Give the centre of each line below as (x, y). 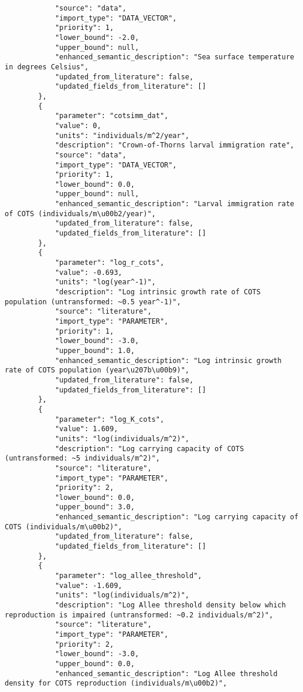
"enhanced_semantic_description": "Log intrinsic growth (168, 360)
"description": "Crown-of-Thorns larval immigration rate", (174, 145)
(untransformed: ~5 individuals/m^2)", (82, 458)
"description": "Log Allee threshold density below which (170, 605)
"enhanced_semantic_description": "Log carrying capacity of (177, 517)
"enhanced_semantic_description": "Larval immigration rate (174, 204)
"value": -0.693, (88, 272)
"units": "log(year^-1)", (105, 282)
